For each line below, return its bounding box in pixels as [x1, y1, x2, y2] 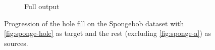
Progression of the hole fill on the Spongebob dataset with [4, 18, 184, 28]
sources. [4, 37, 28, 48]
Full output [24, 1, 60, 11]
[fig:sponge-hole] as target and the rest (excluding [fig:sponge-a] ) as [4, 28, 211, 38]
